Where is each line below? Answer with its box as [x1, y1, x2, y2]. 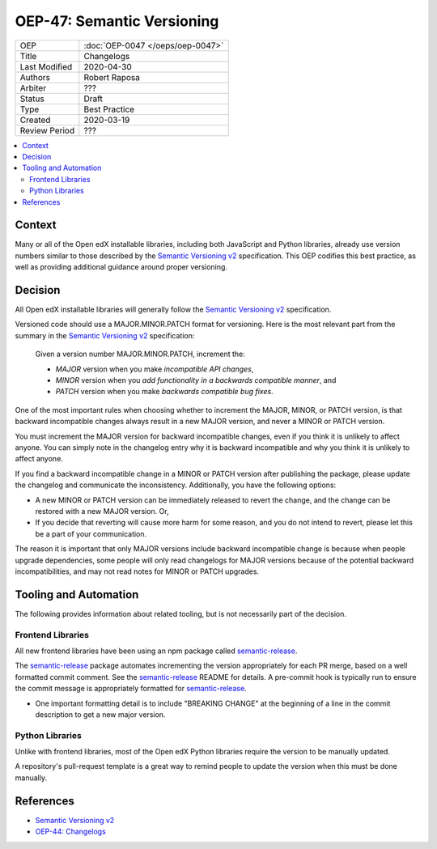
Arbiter [19, 82, 47, 93]
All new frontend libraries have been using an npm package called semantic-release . [15, 646, 298, 656]
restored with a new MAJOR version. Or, [35, 506, 169, 516]
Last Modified [19, 61, 73, 72]
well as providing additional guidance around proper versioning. [15, 262, 228, 272]
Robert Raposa [83, 71, 141, 83]
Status [19, 93, 45, 104]
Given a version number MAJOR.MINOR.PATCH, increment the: [35, 349, 246, 359]
